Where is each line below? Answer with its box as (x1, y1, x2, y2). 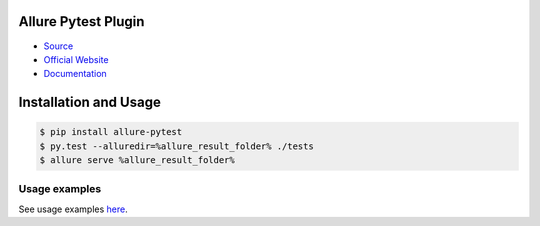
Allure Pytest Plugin (18, 13, 145, 30)
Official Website (43, 53, 109, 65)
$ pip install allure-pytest (39, 126, 183, 138)
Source (43, 40, 74, 52)
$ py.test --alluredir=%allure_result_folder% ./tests (39, 140, 314, 152)
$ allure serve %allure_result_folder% (39, 155, 235, 166)
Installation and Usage (18, 94, 162, 111)
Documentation (43, 68, 107, 80)
